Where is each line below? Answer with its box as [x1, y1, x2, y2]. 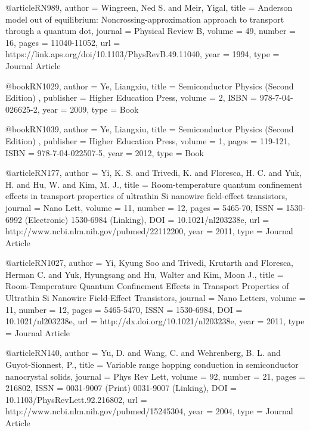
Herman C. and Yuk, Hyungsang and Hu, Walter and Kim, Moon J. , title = [5, 268, 284, 280]
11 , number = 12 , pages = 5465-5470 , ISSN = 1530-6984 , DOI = [5, 303, 243, 315]
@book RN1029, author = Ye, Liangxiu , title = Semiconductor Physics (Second [5, 79, 294, 92]
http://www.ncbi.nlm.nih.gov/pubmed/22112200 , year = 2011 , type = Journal [5, 225, 293, 237]
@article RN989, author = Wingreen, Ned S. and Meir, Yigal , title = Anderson [5, 1, 293, 13]
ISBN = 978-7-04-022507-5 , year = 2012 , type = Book [5, 146, 204, 159]
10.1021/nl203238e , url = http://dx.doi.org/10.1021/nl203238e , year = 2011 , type [5, 315, 305, 327]
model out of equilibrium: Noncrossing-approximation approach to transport [5, 13, 284, 25]
